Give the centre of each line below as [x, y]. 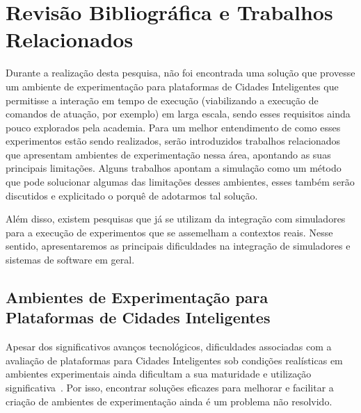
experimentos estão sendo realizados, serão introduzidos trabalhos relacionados [173, 141]
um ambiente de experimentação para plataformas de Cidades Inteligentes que [172, 86]
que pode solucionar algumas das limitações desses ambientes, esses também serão [180, 182]
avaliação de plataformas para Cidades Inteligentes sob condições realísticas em [174, 360]
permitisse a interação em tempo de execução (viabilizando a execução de [162, 100]
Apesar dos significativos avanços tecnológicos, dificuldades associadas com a [169, 347]
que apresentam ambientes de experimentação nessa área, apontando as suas [168, 154]
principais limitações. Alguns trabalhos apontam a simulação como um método [174, 168]
